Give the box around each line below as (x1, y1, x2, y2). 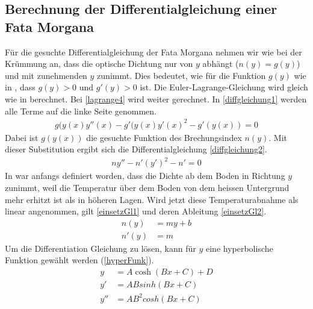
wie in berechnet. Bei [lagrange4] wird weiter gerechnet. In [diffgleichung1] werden (5, 92, 307, 105)
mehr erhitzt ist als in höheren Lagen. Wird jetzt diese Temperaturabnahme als (5, 193, 299, 205)
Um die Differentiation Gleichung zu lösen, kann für (5, 242, 196, 254)
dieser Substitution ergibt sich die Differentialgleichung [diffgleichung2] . (5, 143, 267, 155)
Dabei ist (5, 131, 39, 143)
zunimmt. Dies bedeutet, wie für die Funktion (97, 69, 266, 81)
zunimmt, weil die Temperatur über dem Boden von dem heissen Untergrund (5, 181, 290, 193)
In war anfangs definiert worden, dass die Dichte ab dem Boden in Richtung (5, 169, 285, 182)
